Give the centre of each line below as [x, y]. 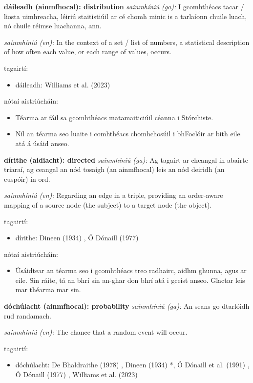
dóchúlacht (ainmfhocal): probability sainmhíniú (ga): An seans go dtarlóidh [127, 306]
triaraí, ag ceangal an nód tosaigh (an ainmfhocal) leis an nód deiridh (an [114, 169]
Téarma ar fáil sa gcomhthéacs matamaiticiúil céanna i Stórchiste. [114, 117]
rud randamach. [28, 315]
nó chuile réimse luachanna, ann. [53, 26]
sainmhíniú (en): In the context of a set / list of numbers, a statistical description [127, 42]
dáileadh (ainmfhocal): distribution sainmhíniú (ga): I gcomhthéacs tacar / [124, 6]
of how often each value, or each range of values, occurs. [88, 52]
